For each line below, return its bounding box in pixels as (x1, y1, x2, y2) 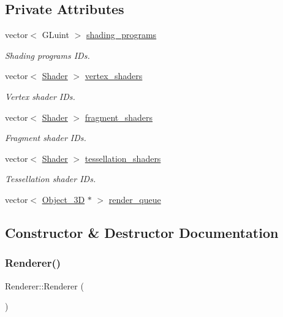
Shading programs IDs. (5, 48, 90, 61)
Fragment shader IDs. (5, 131, 86, 144)
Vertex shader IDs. (5, 90, 75, 102)
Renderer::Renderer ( (5, 279, 84, 292)
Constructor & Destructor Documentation (5, 223, 279, 242)
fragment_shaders (85, 110, 153, 123)
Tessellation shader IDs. (5, 172, 96, 185)
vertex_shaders (85, 69, 143, 82)
